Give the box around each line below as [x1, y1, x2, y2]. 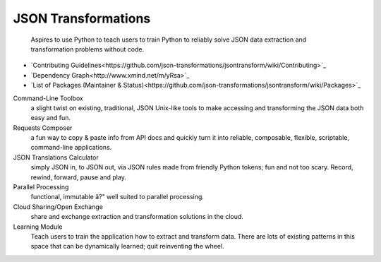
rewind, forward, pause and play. [30, 173, 126, 181]
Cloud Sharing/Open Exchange [13, 202, 104, 211]
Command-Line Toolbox [13, 94, 84, 102]
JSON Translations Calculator [13, 153, 99, 162]
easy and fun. [30, 114, 71, 122]
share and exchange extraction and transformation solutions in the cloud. [30, 213, 243, 221]
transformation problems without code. [30, 44, 145, 53]
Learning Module [13, 222, 63, 231]
